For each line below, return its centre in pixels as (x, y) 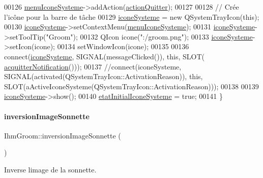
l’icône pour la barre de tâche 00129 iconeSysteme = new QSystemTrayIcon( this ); (132, 16)
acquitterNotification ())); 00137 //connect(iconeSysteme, (93, 66)
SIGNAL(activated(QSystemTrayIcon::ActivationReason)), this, (104, 76)
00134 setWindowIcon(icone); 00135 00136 (123, 46)
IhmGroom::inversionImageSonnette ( (63, 135)
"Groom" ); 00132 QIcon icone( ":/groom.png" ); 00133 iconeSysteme (149, 36)
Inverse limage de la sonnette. (50, 169)
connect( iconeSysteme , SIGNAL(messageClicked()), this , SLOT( (104, 56)
